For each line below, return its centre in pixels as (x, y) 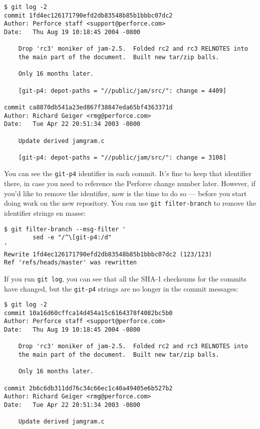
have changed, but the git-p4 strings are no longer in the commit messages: (121, 288)
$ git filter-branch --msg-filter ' (65, 229)
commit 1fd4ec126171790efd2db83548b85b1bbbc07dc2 (88, 15)
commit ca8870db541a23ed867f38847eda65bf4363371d (88, 107)
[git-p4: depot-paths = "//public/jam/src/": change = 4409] (122, 91)
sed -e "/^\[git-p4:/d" (72, 238)
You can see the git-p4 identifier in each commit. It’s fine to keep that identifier (128, 173)
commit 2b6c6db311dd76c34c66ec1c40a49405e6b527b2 (88, 388)
